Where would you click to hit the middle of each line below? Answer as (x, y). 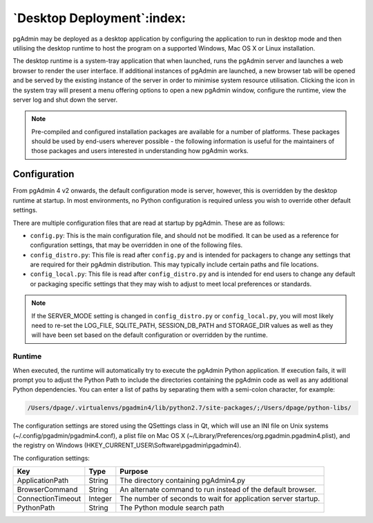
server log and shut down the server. (65, 100)
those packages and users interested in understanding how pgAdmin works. (140, 151)
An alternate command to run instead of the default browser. (218, 489)
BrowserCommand (47, 489)
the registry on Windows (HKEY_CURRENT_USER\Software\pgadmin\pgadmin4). (127, 446)
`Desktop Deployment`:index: (99, 18)
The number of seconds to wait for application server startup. (220, 498)
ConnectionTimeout (49, 498)
